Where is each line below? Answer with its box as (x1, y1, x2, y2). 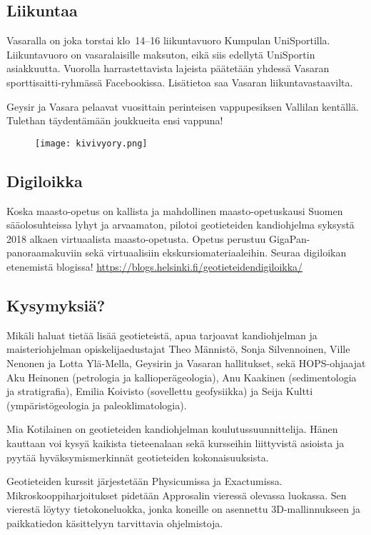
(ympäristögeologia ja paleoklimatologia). (6, 397, 187, 412)
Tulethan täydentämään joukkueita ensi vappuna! (6, 113, 223, 128)
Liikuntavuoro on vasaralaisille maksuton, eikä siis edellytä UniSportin (6, 46, 315, 61)
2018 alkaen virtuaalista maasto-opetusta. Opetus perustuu (6, 231, 266, 246)
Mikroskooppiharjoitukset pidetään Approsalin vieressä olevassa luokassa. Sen (6, 487, 347, 502)
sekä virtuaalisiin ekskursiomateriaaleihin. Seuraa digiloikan (85, 245, 347, 260)
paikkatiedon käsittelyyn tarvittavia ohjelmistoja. (6, 515, 223, 530)
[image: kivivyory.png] (35, 138, 148, 149)
